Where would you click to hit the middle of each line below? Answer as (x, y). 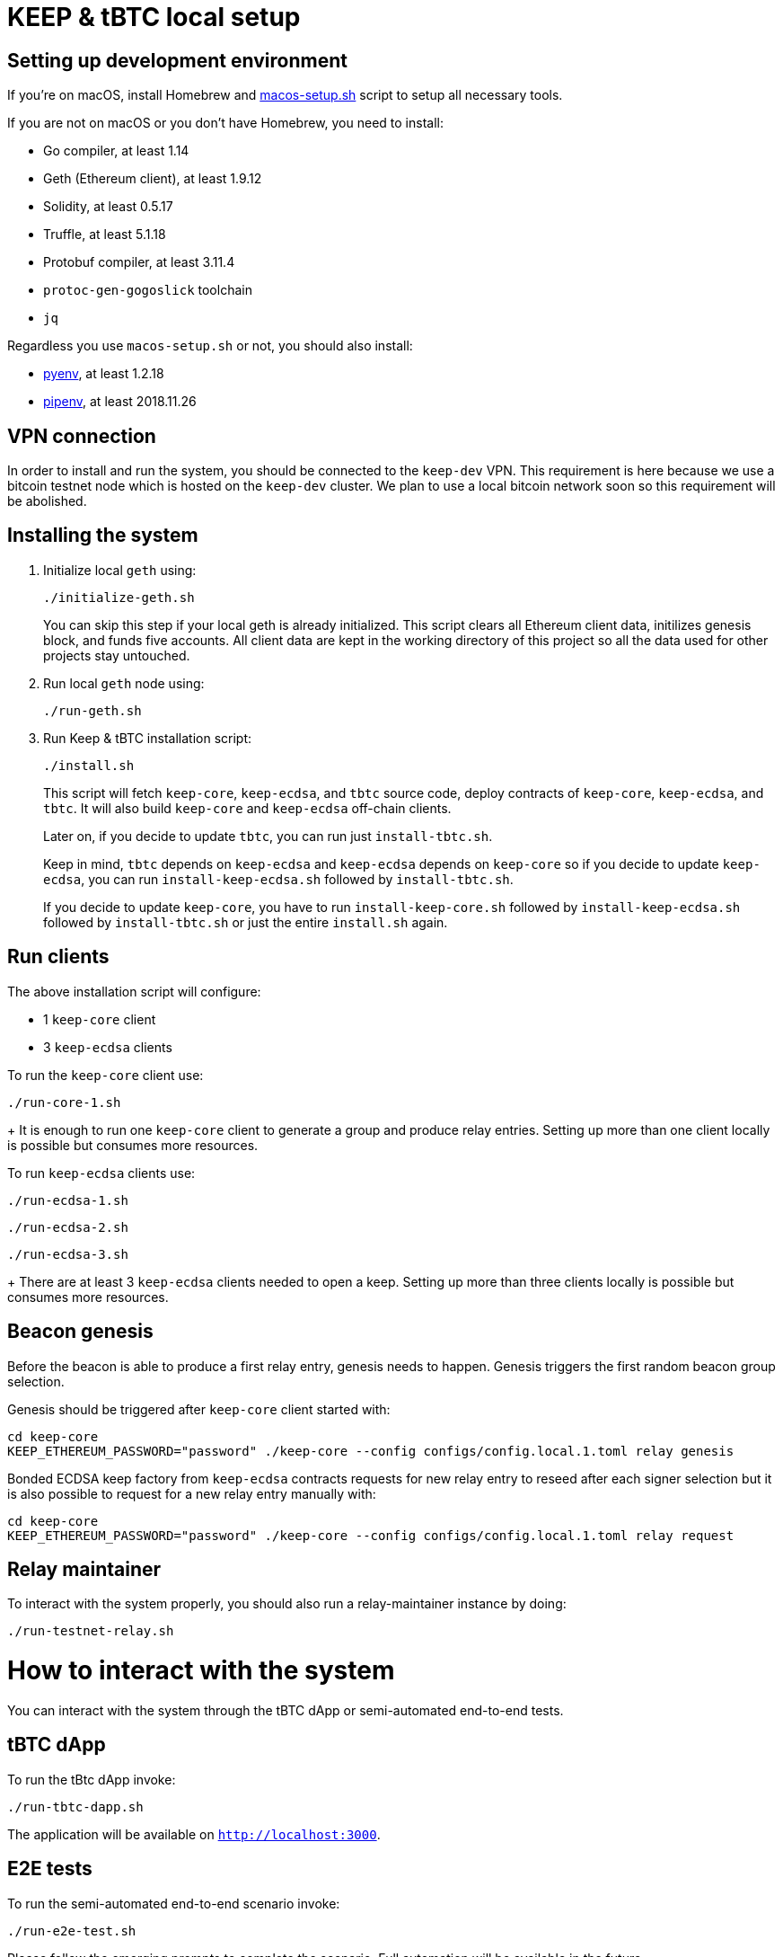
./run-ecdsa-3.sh (68, 1254)
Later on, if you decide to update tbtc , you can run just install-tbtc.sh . (268, 836)
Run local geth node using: (124, 683)
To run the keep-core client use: (106, 1075)
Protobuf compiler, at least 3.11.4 (139, 262)
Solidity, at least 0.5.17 (108, 207)
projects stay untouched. (117, 655)
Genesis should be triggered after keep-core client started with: (199, 1409)
